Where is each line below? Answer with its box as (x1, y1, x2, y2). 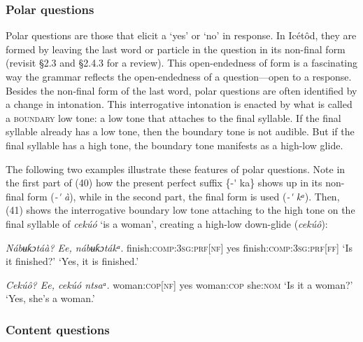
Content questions (6, 320, 110, 338)
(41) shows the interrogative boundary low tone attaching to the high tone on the (6, 203, 355, 217)
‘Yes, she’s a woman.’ (6, 291, 95, 306)
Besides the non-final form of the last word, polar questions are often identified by (6, 83, 357, 97)
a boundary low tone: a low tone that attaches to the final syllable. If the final (6, 110, 341, 125)
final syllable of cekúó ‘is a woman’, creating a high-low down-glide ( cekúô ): (6, 216, 328, 231)
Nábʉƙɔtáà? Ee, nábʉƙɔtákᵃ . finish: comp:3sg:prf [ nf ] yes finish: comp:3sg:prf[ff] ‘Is (6, 240, 353, 254)
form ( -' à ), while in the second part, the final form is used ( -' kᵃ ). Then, (27, 189, 340, 203)
